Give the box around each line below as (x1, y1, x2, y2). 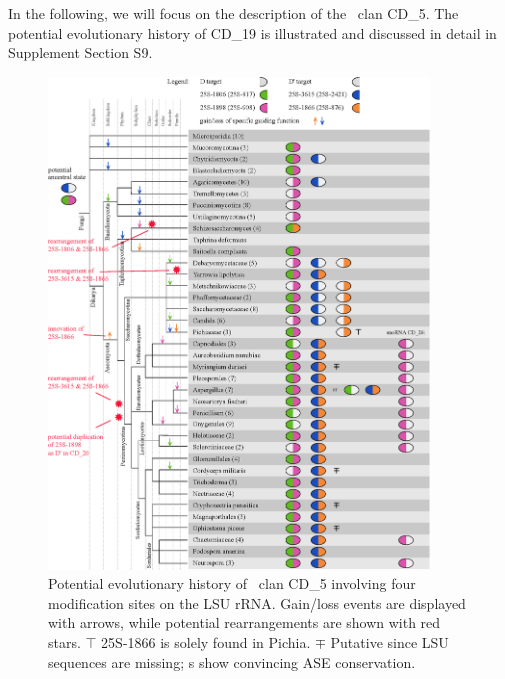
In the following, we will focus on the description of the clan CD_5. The (8, 3, 459, 23)
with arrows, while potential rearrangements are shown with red (48, 612, 441, 633)
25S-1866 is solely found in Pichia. (101, 631, 311, 652)
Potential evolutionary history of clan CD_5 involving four (48, 573, 416, 594)
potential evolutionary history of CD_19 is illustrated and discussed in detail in (8, 22, 497, 43)
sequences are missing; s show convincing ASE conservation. (48, 651, 416, 672)
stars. (48, 631, 81, 652)
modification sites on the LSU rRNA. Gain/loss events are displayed (48, 592, 466, 613)
